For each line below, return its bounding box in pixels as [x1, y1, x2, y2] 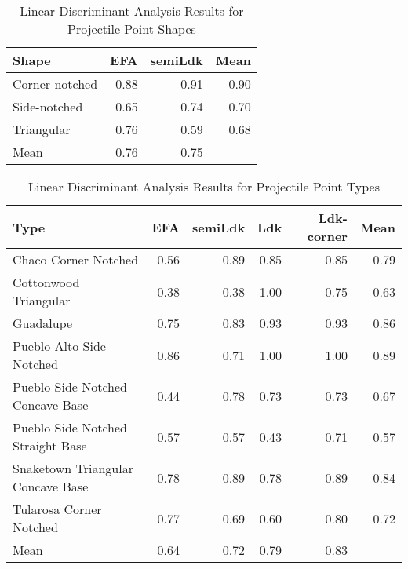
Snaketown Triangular [13, 459, 133, 477]
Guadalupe [13, 314, 73, 332]
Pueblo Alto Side [13, 337, 106, 355]
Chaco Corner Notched [13, 250, 139, 268]
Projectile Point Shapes [67, 20, 196, 38]
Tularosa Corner [13, 500, 102, 518]
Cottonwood [13, 273, 80, 291]
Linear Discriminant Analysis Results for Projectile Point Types [27, 177, 381, 195]
